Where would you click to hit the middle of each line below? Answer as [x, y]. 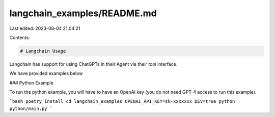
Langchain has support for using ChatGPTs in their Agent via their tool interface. [93, 64]
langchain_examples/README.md [83, 13]
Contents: [20, 37]
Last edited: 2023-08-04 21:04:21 [45, 28]
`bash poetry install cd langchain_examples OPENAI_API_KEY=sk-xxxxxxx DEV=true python [122, 102]
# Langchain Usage [43, 51]
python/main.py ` [31, 108]
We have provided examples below [46, 73]
